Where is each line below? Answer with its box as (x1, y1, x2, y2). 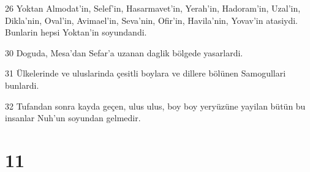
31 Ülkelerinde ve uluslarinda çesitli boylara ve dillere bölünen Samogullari (5, 67, 286, 80)
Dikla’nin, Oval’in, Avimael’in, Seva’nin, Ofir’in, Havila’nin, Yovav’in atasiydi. (5, 13, 298, 26)
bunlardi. (5, 78, 39, 91)
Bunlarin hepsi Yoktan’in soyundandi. (5, 26, 147, 39)
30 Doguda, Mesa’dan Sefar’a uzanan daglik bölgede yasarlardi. (5, 46, 243, 59)
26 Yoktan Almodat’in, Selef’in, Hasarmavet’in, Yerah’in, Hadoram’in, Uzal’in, (5, 2, 301, 14)
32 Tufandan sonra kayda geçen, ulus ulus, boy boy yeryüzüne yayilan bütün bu (5, 99, 306, 112)
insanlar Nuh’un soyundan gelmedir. (5, 111, 141, 124)
